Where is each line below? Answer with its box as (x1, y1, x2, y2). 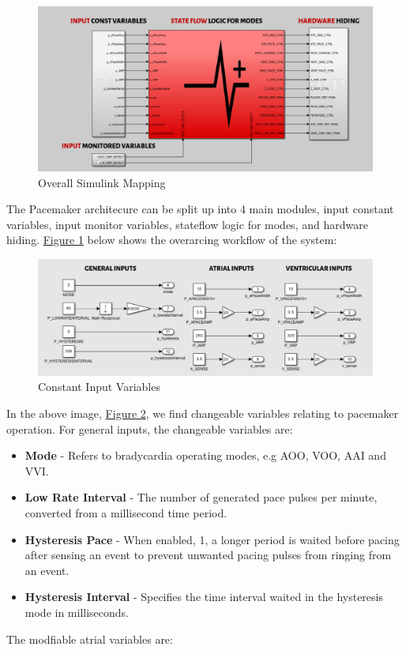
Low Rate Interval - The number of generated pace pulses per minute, (24, 489, 378, 505)
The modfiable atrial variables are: (6, 630, 173, 647)
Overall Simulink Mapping (38, 174, 166, 190)
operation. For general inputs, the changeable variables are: (6, 420, 293, 437)
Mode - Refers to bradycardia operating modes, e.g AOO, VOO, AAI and (24, 447, 386, 464)
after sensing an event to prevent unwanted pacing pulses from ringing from (24, 547, 392, 563)
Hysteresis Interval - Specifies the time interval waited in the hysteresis (24, 588, 383, 605)
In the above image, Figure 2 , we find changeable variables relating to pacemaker (6, 405, 399, 422)
